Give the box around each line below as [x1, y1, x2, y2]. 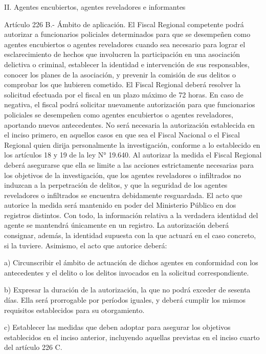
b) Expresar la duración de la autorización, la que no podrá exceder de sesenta [4, 284, 251, 295]
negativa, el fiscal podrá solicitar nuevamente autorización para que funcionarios [4, 99, 255, 110]
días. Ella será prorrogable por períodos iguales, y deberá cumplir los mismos [4, 294, 246, 305]
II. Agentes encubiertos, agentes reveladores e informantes [4, 2, 186, 12]
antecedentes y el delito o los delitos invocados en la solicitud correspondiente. [4, 267, 249, 278]
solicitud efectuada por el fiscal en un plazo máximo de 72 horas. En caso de [4, 89, 243, 100]
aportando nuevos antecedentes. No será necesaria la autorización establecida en [4, 119, 255, 130]
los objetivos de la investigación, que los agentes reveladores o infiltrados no [4, 169, 241, 180]
